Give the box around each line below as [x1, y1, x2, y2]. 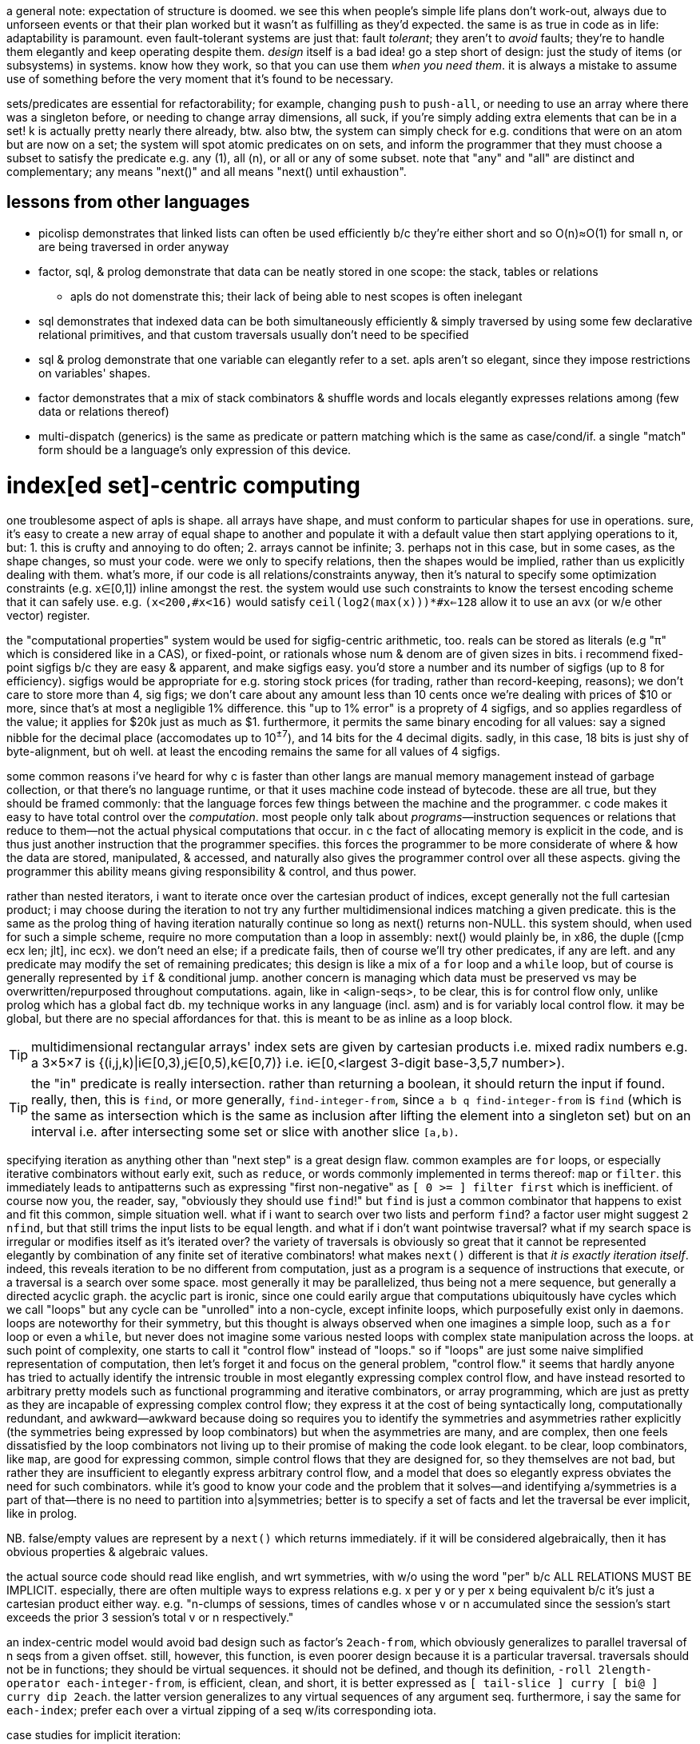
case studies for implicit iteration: [6, 1728, 181, 1742]
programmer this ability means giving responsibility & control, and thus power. [6, 864, 417, 878]
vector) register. [6, 609, 90, 623]
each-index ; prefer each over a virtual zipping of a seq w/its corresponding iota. [6, 1703, 436, 1717]
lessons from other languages [6, 192, 250, 213]
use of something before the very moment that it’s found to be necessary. [6, 72, 394, 86]
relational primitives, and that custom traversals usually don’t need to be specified [38, 327, 469, 341]
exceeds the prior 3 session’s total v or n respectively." [6, 1610, 294, 1624]
